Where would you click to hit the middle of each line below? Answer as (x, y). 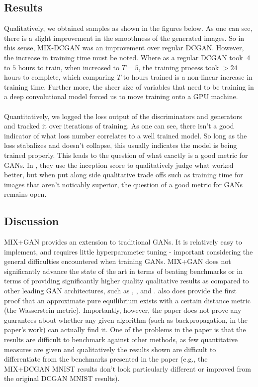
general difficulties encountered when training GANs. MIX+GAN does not (118, 261)
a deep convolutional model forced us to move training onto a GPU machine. (121, 96)
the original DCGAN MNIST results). (62, 378)
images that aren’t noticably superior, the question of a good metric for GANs (124, 184)
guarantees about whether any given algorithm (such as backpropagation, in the (126, 320)
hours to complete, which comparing (59, 77)
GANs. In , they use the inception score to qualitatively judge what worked (119, 165)
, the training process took (179, 67)
